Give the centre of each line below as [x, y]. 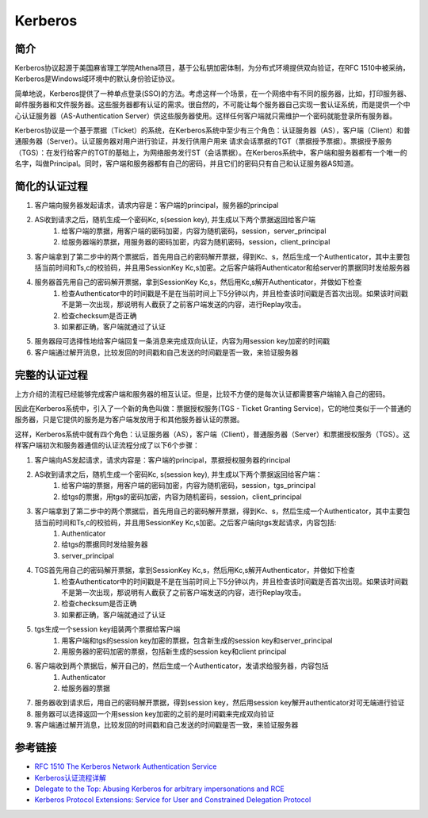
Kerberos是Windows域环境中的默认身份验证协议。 [97, 79]
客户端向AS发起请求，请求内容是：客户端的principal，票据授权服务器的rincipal [162, 459]
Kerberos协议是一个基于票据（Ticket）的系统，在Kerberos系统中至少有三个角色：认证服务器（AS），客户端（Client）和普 [213, 130]
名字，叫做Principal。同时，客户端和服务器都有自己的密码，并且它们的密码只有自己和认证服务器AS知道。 [186, 163]
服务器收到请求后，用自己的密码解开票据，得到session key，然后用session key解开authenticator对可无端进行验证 [220, 703]
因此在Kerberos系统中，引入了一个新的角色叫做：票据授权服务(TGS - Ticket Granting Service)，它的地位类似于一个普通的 [213, 409]
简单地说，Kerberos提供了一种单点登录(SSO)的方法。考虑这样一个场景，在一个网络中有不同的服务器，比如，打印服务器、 [213, 93]
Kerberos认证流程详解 [71, 778]
